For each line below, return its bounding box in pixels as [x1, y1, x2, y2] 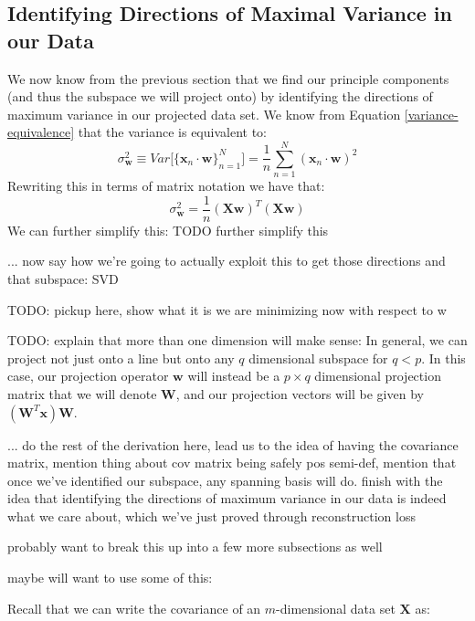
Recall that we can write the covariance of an [7, 598, 261, 617]
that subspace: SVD [7, 268, 119, 288]
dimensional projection [314, 366, 441, 385]
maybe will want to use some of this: [7, 568, 213, 587]
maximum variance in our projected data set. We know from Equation [7, 104, 401, 123]
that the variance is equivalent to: [78, 122, 267, 142]
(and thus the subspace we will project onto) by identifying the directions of [7, 87, 433, 106]
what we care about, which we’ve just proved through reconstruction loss [7, 506, 416, 525]
